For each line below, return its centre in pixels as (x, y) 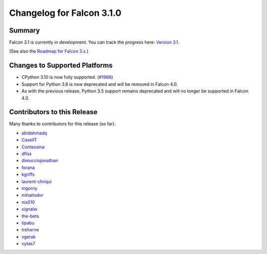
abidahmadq (34, 133)
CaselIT (29, 140)
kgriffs (28, 174)
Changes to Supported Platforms (61, 65)
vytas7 (28, 244)
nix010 (28, 202)
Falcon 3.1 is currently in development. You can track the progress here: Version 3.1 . (94, 42)
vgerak (29, 237)
